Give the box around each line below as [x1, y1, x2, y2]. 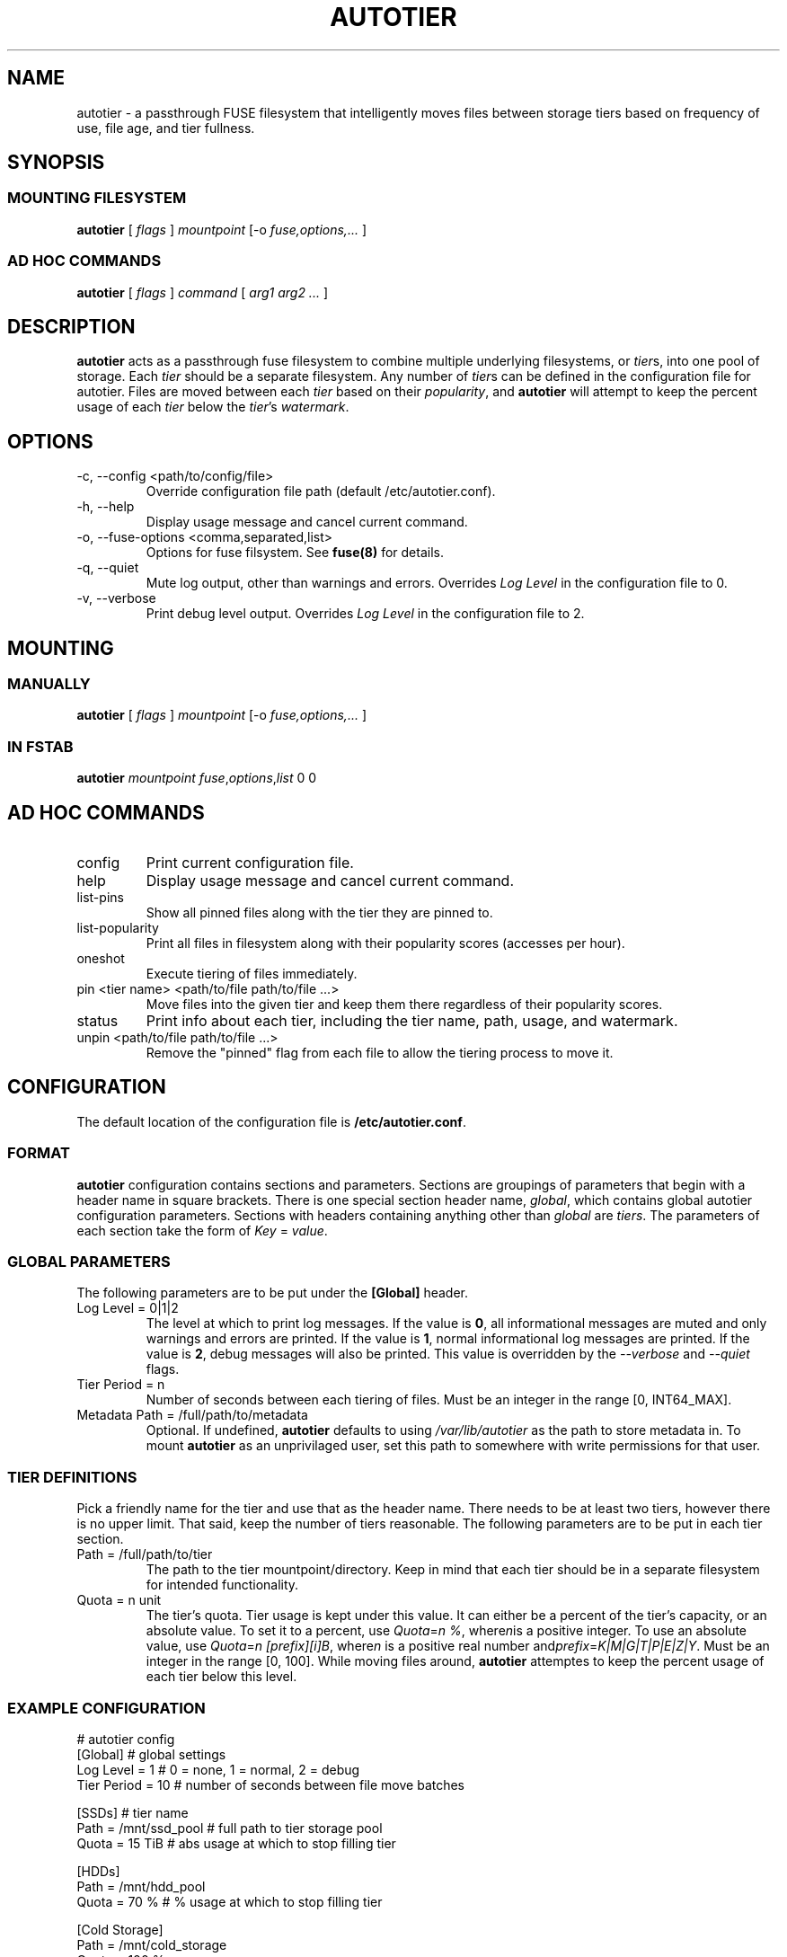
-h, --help [76, 499, 135, 515]
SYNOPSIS [7, 151, 105, 174]
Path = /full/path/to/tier [76, 1546, 213, 1563]
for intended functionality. [146, 1577, 299, 1593]
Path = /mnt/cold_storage [76, 1936, 227, 1953]
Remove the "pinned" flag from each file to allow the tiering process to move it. [146, 1045, 614, 1061]
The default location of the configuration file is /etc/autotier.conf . [76, 1113, 466, 1129]
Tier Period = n [76, 1377, 165, 1393]
